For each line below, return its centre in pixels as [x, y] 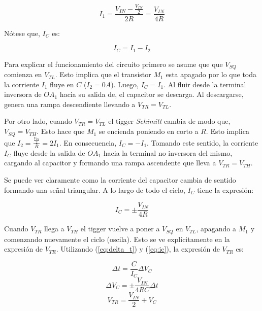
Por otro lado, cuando [38, 121]
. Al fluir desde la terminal [205, 84]
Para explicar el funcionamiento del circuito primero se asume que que [113, 64]
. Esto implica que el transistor [103, 74]
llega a [54, 229]
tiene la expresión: [225, 189]
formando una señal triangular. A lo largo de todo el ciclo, [95, 189]
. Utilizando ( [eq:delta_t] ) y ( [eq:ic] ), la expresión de [138, 249]
